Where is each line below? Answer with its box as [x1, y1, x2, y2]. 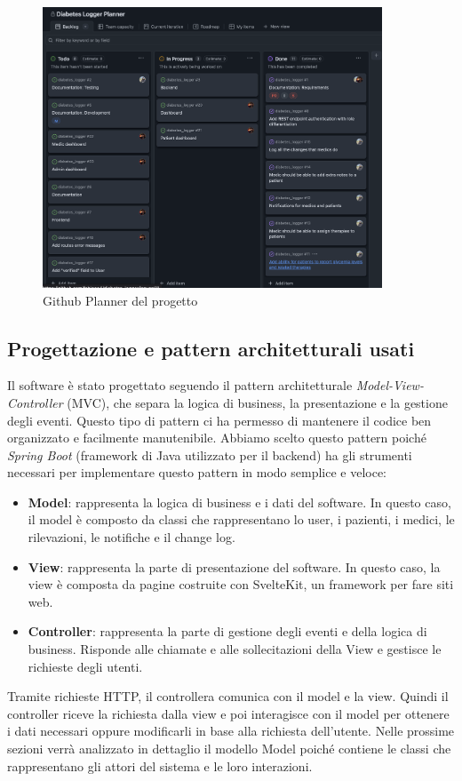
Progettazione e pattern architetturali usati [7, 334, 415, 362]
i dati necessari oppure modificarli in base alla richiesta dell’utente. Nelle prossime [7, 721, 455, 740]
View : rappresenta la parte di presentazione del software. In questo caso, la [28, 557, 441, 576]
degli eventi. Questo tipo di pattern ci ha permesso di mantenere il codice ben [7, 410, 432, 429]
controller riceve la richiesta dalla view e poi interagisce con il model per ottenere [7, 704, 450, 722]
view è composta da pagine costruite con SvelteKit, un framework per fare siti [28, 575, 454, 594]
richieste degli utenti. [28, 657, 143, 675]
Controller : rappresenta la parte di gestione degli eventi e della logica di [28, 622, 427, 641]
